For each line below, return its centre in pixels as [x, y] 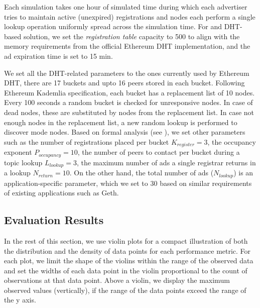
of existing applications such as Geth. [61, 193]
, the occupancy [232, 141]
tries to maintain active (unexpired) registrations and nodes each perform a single [130, 16]
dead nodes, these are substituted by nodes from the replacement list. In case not [129, 112]
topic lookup [23, 162]
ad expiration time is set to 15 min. [58, 56]
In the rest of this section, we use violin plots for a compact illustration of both [126, 240]
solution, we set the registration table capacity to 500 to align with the [132, 36]
